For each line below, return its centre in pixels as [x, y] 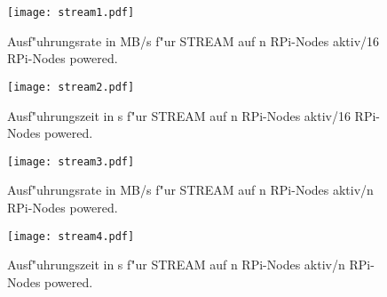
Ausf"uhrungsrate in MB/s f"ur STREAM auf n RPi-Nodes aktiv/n [190, 190]
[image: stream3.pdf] [71, 161]
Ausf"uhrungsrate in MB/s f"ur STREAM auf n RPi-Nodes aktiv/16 [193, 40]
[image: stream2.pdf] [71, 87]
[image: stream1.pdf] [71, 12]
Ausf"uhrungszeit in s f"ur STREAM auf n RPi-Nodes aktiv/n [176, 265]
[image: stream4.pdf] [71, 236]
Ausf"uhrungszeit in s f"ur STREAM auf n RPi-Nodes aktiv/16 [179, 115]
